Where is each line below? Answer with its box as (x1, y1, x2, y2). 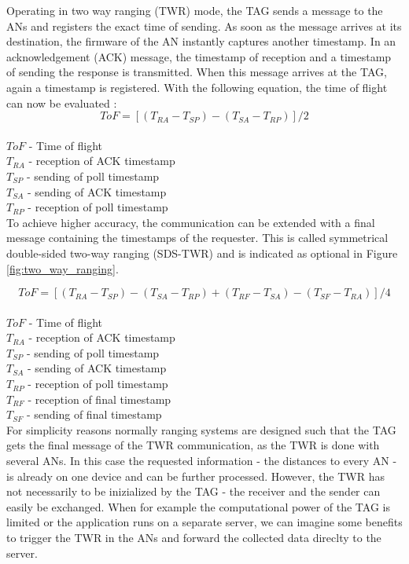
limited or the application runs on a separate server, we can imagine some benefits (6, 514, 403, 530)
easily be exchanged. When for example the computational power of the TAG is (6, 498, 390, 515)
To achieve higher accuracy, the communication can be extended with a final (6, 214, 375, 230)
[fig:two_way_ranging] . (6, 260, 119, 277)
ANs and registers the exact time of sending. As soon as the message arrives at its (6, 17, 402, 34)
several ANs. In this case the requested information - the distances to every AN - (6, 452, 397, 469)
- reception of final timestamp (28, 390, 171, 407)
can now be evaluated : (6, 94, 117, 111)
